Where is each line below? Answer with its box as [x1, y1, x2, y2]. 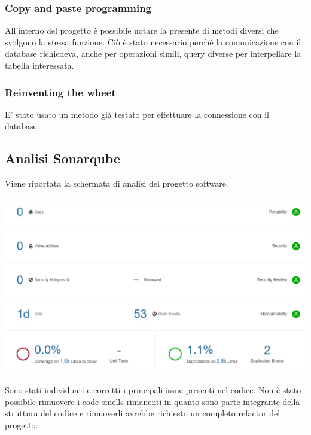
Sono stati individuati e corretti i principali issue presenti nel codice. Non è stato [5, 384, 301, 396]
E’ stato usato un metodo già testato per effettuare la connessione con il [5, 108, 270, 120]
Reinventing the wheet [5, 84, 116, 99]
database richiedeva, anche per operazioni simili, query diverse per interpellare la [5, 47, 301, 60]
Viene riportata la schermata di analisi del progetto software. [5, 177, 228, 190]
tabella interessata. [5, 59, 74, 71]
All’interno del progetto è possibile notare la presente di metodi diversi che [5, 24, 279, 36]
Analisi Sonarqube [5, 149, 121, 168]
